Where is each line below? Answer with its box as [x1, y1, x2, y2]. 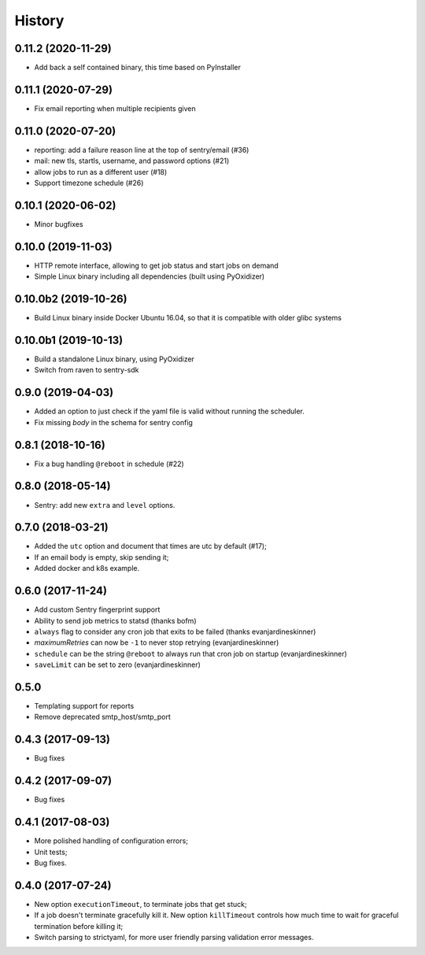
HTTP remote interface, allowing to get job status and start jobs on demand [34, 261, 279, 270]
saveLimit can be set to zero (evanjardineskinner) [34, 660, 201, 669]
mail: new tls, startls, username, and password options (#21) [34, 156, 230, 165]
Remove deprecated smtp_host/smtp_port [34, 713, 171, 722]
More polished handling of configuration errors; [34, 836, 189, 846]
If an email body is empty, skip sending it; [34, 552, 169, 562]
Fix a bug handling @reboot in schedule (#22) [34, 459, 184, 468]
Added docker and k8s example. [34, 564, 140, 573]
